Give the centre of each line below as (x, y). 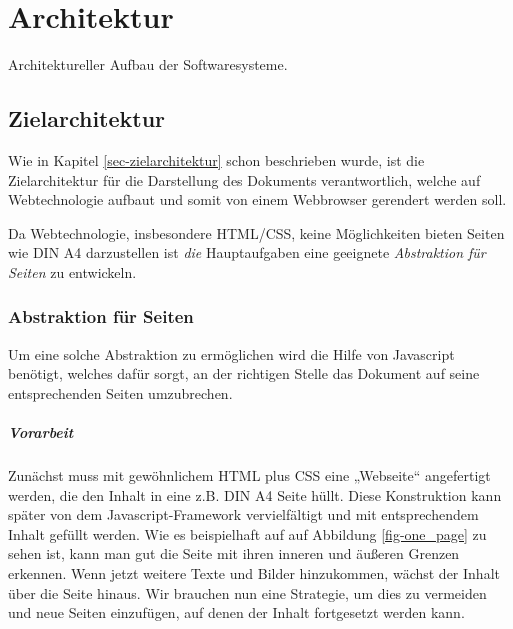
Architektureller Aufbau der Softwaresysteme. (148, 64)
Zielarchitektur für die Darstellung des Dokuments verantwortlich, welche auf (244, 179)
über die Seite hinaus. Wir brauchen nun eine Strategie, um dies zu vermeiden (247, 592)
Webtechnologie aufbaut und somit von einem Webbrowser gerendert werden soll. (257, 199)
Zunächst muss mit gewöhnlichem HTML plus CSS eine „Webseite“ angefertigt (249, 475)
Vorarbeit (41, 432)
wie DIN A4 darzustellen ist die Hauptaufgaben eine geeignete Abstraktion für (247, 252)
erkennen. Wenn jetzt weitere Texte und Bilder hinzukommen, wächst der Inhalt (254, 573)
